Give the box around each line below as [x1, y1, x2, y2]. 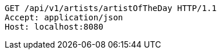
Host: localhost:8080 [5, 22, 103, 31]
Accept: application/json [5, 13, 123, 22]
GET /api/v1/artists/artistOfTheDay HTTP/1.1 [5, 3, 217, 13]
